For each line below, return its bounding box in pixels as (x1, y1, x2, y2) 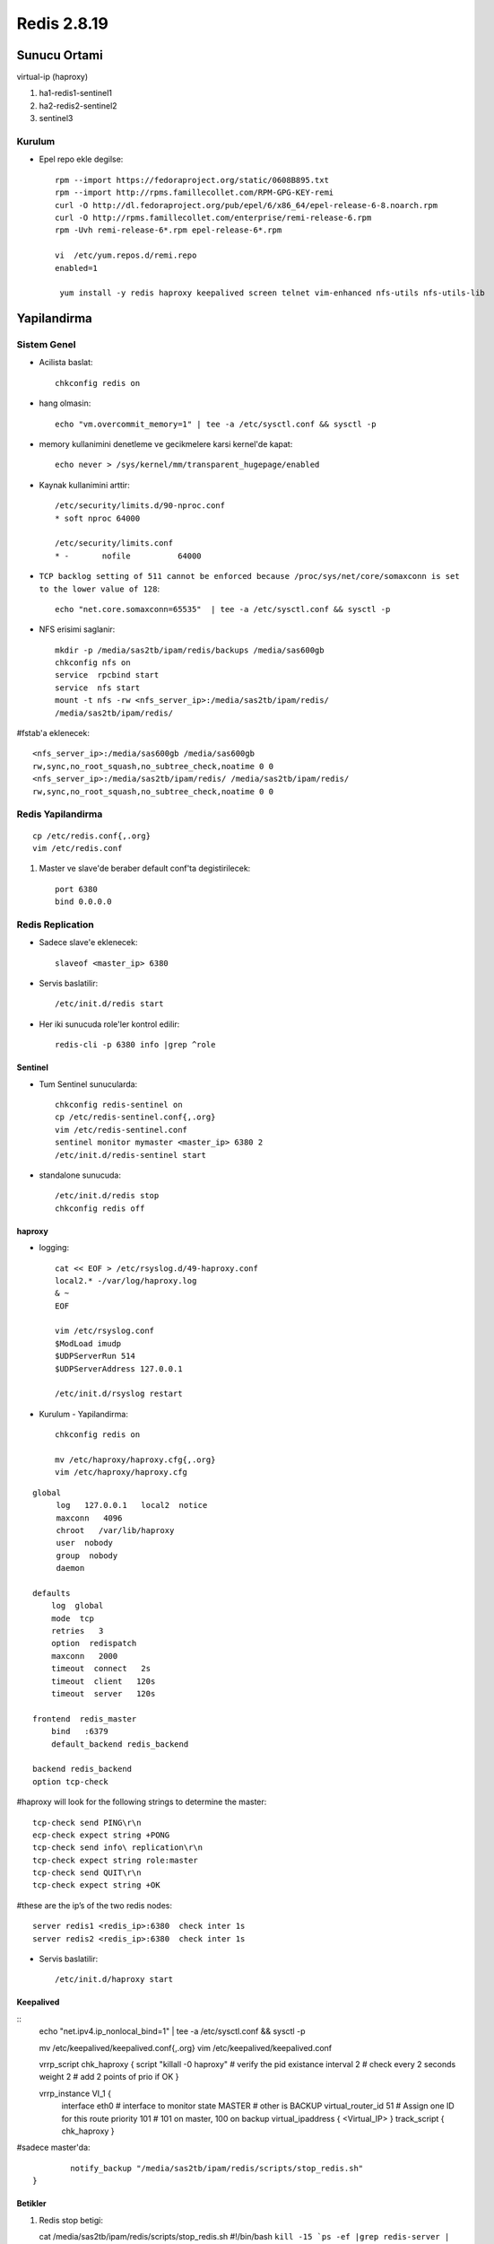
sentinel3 (39, 113, 74, 124)
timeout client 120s (50, 1676, 156, 1687)
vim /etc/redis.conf (32, 843, 123, 853)
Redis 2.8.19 (16, 13, 109, 33)
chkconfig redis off (55, 1203, 145, 1214)
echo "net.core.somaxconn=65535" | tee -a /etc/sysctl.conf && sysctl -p (55, 604, 391, 614)
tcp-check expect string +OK (32, 1880, 160, 1890)
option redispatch (50, 1638, 137, 1649)
